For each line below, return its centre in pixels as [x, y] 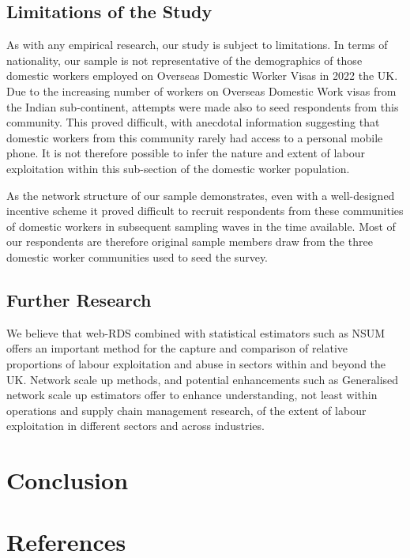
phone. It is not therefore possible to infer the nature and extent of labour [186, 153]
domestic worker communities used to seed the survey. [137, 256]
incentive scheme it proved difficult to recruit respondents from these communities [205, 211]
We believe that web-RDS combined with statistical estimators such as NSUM [196, 332]
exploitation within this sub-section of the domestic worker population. [178, 168]
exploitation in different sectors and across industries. [135, 426]
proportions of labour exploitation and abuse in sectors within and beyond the [196, 363]
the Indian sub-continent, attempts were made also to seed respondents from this [203, 106]
